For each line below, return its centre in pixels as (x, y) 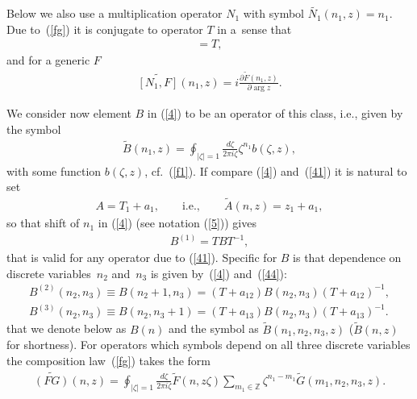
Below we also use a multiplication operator (115, 13)
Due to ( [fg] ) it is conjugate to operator (105, 29)
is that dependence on (347, 258)
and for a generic (48, 60)
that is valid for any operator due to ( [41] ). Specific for (142, 258)
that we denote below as (67, 328)
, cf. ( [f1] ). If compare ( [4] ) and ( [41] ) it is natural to (276, 170)
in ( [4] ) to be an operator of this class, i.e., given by (275, 113)
